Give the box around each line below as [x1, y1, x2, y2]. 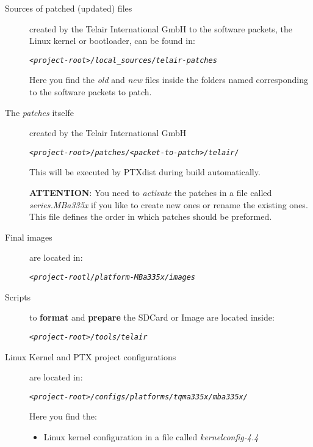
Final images [5, 230, 52, 243]
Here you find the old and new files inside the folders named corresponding [29, 73, 308, 86]
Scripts [5, 290, 31, 303]
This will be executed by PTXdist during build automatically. [29, 165, 261, 178]
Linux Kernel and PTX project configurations [5, 350, 176, 363]
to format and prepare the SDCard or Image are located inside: [29, 311, 275, 324]
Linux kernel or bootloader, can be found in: [29, 34, 195, 47]
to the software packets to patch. [29, 85, 152, 98]
